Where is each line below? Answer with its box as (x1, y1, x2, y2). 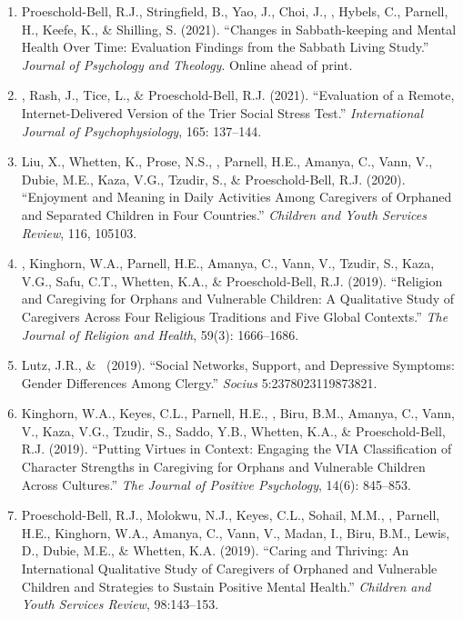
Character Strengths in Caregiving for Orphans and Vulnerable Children (21, 457, 426, 476)
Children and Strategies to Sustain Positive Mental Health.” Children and (21, 576, 431, 595)
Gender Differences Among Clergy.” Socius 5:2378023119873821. (21, 373, 377, 392)
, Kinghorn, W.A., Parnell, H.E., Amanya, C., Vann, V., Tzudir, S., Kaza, (21, 254, 435, 273)
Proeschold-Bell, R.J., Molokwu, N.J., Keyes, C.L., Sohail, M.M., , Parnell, (21, 505, 440, 524)
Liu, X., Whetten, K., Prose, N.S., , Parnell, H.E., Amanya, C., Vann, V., (21, 152, 433, 171)
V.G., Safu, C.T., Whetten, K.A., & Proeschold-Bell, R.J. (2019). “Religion (21, 271, 443, 290)
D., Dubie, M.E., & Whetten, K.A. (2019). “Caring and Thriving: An (21, 541, 409, 560)
